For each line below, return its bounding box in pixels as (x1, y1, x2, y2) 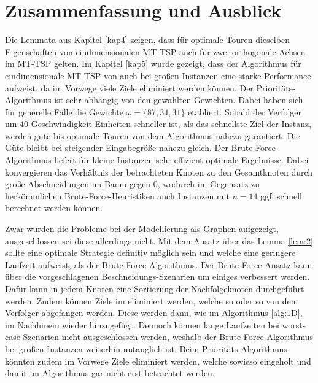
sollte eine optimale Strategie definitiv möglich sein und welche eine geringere (5, 246, 296, 259)
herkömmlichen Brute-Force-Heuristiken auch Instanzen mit (5, 189, 230, 202)
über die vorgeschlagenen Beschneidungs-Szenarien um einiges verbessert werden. (5, 270, 310, 283)
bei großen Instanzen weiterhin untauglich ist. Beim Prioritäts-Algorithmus (5, 342, 287, 355)
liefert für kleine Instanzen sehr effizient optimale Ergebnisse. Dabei (54, 153, 309, 166)
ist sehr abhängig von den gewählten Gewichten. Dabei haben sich (54, 93, 303, 106)
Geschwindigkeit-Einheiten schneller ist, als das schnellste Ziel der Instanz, (31, 117, 312, 130)
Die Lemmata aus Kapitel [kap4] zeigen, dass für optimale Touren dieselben (5, 33, 290, 46)
